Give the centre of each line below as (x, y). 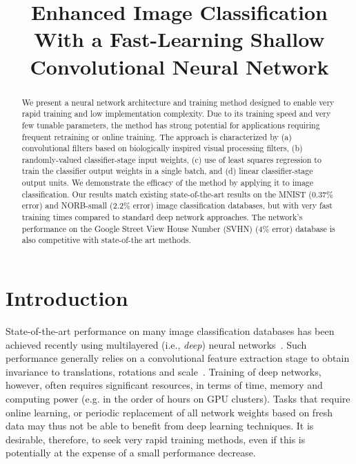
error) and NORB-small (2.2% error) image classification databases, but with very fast (177, 205)
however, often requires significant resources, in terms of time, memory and (164, 385)
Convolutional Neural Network (179, 66)
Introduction (67, 298)
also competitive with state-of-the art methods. (106, 240)
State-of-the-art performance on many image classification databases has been (170, 331)
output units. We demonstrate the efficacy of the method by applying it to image (168, 183)
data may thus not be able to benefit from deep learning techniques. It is (160, 426)
